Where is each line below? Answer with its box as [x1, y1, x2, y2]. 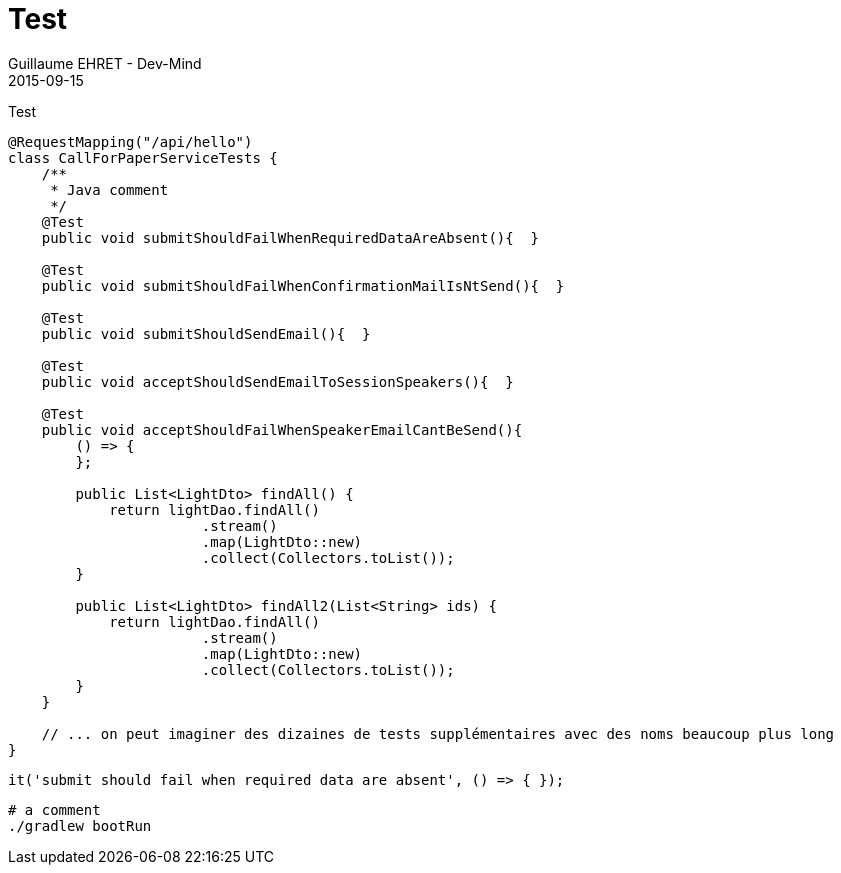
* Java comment [50, 181, 169, 198]
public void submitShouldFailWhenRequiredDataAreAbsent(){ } [41, 229, 540, 246]
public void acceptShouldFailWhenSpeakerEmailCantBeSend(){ [41, 421, 523, 438]
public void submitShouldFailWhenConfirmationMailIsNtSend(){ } [41, 277, 565, 294]
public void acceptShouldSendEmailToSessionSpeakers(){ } [41, 373, 514, 390]
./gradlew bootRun [8, 817, 152, 834]
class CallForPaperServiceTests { [8, 149, 278, 166]
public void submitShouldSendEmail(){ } [41, 325, 371, 342]
